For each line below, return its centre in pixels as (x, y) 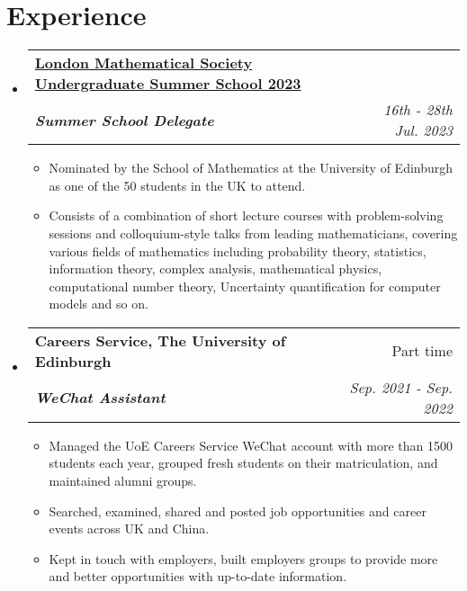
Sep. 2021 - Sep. (401, 387)
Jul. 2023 (423, 130)
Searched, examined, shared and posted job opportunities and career (238, 510)
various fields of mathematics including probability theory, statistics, (238, 251)
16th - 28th (418, 110)
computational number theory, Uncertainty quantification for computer (245, 286)
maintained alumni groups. (123, 481)
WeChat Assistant (100, 398)
